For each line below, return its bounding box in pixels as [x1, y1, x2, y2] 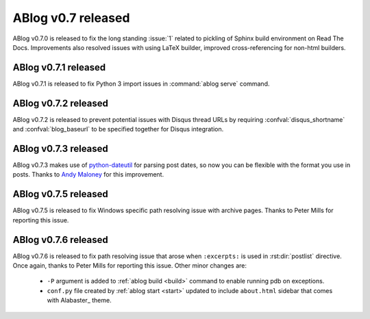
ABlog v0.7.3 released [12, 142, 109, 154]
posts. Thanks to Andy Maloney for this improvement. [12, 170, 164, 179]
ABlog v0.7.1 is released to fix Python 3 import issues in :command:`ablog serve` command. [12, 79, 270, 88]
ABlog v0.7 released [12, 10, 130, 25]
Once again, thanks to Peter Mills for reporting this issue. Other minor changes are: [12, 261, 247, 270]
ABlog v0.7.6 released [12, 233, 109, 246]
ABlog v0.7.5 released [12, 188, 109, 200]
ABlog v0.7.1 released [12, 62, 106, 73]
